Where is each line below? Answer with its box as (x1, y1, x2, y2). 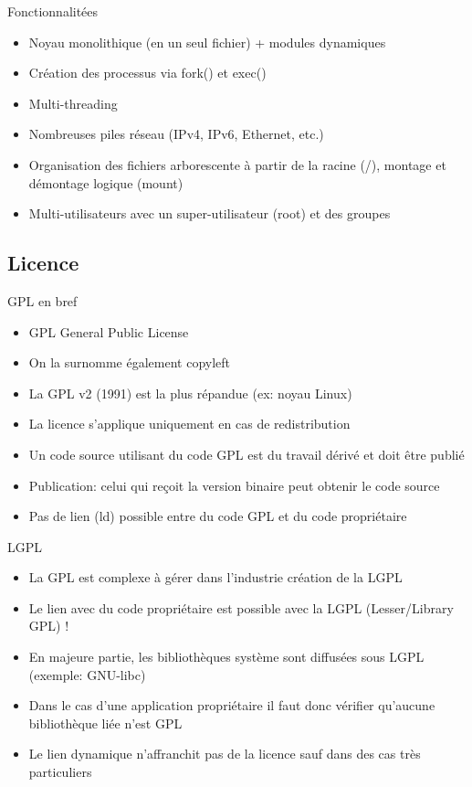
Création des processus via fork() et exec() (28, 63, 267, 82)
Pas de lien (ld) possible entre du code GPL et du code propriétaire (28, 506, 407, 526)
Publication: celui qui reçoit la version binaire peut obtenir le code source (28, 475, 440, 495)
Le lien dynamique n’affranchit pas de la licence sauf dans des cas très (28, 744, 421, 763)
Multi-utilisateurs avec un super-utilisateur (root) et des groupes (28, 204, 391, 223)
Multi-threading (28, 93, 118, 112)
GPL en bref (7, 291, 78, 310)
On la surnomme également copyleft (28, 353, 231, 372)
